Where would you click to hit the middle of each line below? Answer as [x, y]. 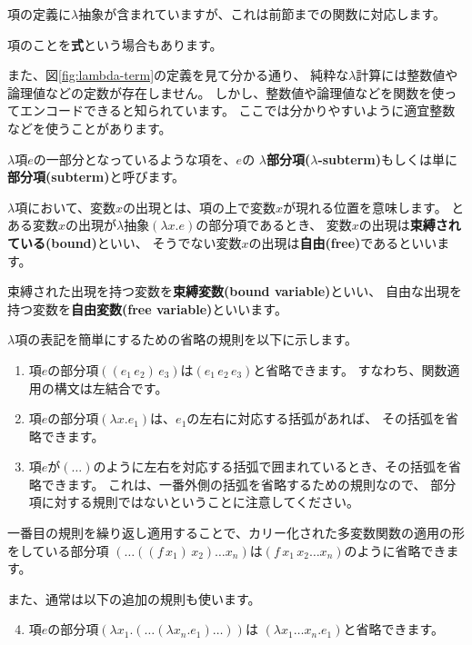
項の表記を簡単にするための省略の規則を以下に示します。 [186, 339]
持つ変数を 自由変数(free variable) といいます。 [147, 308]
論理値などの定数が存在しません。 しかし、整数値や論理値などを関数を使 [226, 92]
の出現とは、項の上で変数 [200, 207]
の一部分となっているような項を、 [135, 159]
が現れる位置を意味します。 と [374, 207]
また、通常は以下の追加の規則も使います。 [134, 598]
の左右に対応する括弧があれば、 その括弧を [316, 418]
